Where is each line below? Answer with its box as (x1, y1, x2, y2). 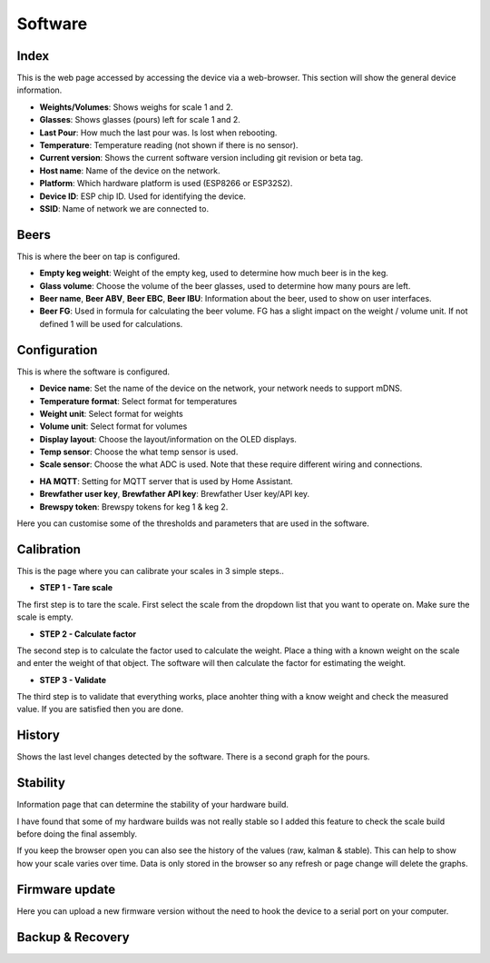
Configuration (16, 342, 98, 358)
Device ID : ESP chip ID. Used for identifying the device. (39, 191, 247, 202)
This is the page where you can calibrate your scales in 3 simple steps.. (16, 565, 285, 576)
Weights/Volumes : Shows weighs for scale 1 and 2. (39, 101, 233, 113)
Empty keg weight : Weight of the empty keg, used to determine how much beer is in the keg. (39, 268, 389, 279)
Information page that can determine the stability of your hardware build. (16, 799, 289, 810)
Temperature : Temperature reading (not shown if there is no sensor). (39, 140, 299, 151)
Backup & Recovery (16, 929, 131, 945)
